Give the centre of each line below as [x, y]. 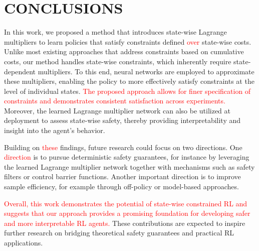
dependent [20, 71]
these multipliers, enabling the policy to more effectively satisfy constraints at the [129, 81]
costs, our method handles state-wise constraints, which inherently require [118, 61]
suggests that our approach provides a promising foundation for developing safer [127, 213]
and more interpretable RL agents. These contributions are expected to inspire [125, 223]
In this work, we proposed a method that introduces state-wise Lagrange [115, 32]
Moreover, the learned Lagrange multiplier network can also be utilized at [117, 110]
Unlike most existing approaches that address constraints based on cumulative [124, 51]
